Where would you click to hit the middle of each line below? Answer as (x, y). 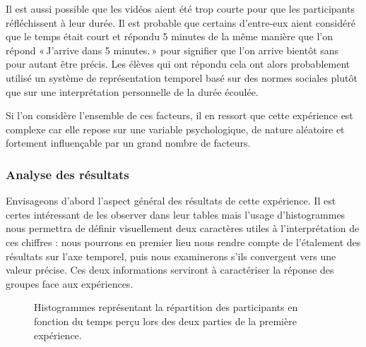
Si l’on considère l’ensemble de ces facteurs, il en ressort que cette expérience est (179, 115)
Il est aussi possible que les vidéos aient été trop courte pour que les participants (180, 8)
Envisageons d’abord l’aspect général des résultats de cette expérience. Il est (171, 201)
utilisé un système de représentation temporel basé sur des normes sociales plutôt (182, 77)
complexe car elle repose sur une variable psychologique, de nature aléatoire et (175, 129)
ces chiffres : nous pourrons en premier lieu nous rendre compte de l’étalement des (183, 242)
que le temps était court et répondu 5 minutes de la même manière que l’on (169, 36)
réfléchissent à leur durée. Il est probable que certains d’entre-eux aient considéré (181, 22)
